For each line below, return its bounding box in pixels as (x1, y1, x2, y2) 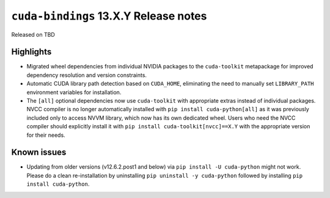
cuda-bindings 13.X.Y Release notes (11, 9, 207, 23)
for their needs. (26, 131, 65, 139)
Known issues (11, 147, 67, 158)
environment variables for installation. (26, 89, 122, 96)
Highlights (11, 46, 52, 57)
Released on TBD (11, 31, 55, 38)
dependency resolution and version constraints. (26, 71, 147, 79)
